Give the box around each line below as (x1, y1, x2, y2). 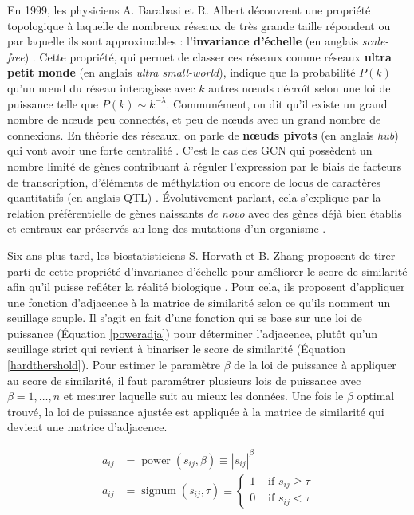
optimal (357, 387, 395, 404)
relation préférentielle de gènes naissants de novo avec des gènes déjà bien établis (7, 204, 402, 221)
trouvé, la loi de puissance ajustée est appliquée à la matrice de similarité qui (7, 403, 384, 419)
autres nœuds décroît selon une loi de (208, 79, 391, 96)
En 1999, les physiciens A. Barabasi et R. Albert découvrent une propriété (7, 2, 371, 18)
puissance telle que (7, 95, 99, 112)
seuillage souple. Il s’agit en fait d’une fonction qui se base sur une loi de (7, 309, 362, 326)
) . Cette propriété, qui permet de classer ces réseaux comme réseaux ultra (24, 48, 392, 65)
